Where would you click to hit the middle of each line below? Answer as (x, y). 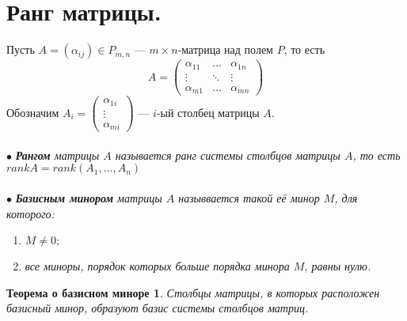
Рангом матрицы (57, 155)
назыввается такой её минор (249, 198)
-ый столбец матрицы (208, 112)
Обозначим (33, 112)
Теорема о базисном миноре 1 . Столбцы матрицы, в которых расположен (193, 292)
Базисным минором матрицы (89, 198)
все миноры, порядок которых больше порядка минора (157, 266)
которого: (30, 213)
